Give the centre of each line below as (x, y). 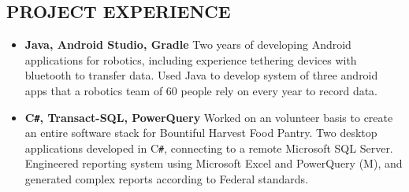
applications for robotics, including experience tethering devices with (191, 59)
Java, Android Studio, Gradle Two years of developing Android (188, 44)
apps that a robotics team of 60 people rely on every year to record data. (201, 90)
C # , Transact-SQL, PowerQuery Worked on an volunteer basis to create (209, 117)
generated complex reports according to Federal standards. (167, 179)
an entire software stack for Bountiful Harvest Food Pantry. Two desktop (201, 133)
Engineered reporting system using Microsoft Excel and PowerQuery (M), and (214, 163)
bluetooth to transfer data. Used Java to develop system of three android (201, 75)
